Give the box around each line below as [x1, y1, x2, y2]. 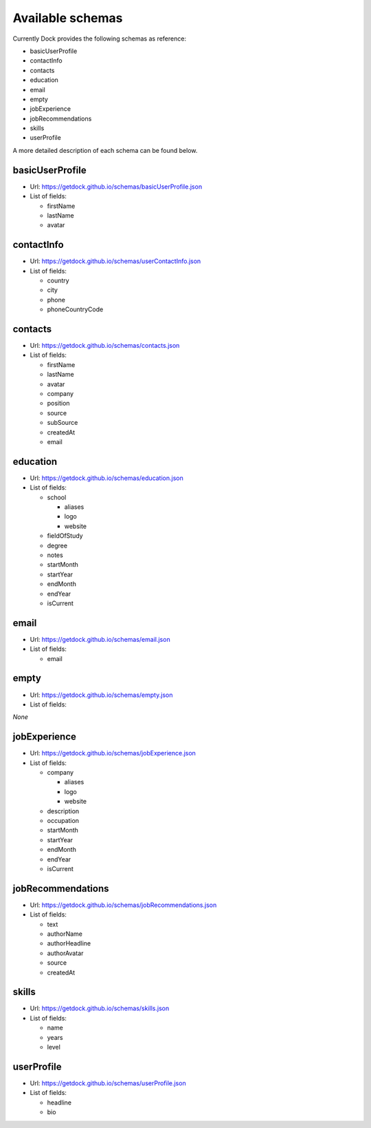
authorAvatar [47, 949, 84, 957]
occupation [47, 816, 79, 824]
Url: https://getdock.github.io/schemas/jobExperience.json [30, 749, 196, 758]
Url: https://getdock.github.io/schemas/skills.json [30, 1004, 170, 1012]
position [47, 399, 70, 408]
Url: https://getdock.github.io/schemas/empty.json [30, 691, 173, 699]
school [47, 493, 67, 501]
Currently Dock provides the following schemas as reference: [12, 34, 187, 43]
